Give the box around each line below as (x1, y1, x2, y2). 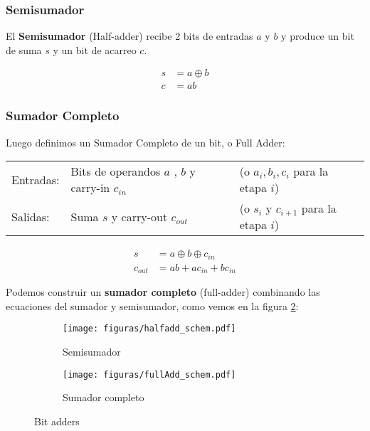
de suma (6, 42, 42, 57)
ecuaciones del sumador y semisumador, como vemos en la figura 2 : (6, 298, 299, 313)
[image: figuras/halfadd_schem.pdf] (63, 324, 236, 334)
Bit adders (34, 413, 80, 428)
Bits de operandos (70, 163, 161, 180)
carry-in (70, 179, 110, 196)
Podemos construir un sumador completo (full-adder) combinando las (6, 284, 320, 299)
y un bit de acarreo (53, 42, 137, 57)
